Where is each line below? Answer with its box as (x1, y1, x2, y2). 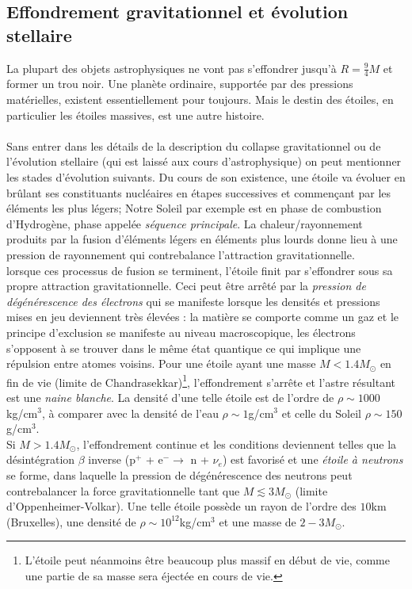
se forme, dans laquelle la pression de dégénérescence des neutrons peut (6, 466, 353, 483)
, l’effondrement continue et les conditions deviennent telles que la (76, 435, 397, 452)
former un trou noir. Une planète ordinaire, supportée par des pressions (6, 75, 353, 92)
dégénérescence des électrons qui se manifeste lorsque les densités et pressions (6, 293, 380, 309)
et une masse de (219, 513, 296, 530)
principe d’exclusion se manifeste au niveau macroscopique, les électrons (6, 323, 356, 340)
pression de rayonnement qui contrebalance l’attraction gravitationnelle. (6, 246, 355, 262)
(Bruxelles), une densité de (6, 513, 136, 530)
